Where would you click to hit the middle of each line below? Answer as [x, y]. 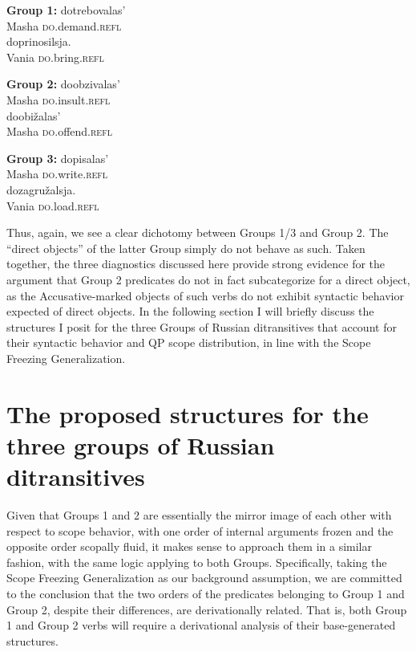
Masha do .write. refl [57, 174]
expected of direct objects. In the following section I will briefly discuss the [190, 311]
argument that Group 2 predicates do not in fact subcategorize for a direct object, [208, 279]
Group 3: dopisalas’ [58, 158]
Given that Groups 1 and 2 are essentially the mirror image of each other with [199, 514]
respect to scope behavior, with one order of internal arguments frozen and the [200, 530]
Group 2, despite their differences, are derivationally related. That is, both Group [207, 609]
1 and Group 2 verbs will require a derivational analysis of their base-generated [201, 625]
